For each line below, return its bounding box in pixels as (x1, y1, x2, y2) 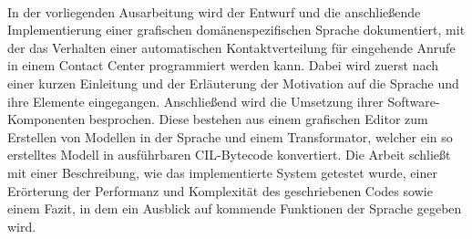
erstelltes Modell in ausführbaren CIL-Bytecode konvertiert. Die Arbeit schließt (7, 145, 451, 164)
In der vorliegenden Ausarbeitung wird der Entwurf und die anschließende (7, 2, 421, 21)
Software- (387, 91, 440, 110)
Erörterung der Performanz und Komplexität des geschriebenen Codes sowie (7, 181, 433, 200)
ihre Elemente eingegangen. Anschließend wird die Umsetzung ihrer (7, 91, 384, 110)
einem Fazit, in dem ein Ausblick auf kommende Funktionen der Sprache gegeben (7, 199, 462, 218)
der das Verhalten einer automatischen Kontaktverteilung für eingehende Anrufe (7, 37, 456, 57)
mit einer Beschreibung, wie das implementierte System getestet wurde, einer (7, 162, 437, 182)
